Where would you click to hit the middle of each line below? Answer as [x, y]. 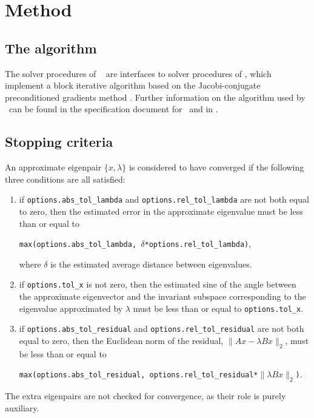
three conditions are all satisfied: [65, 179]
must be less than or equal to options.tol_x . [218, 308]
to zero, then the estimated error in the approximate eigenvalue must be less [161, 211]
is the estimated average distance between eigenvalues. [151, 264]
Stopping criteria [59, 142]
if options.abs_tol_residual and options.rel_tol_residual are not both [162, 329]
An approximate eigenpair [53, 167]
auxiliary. [22, 407]
